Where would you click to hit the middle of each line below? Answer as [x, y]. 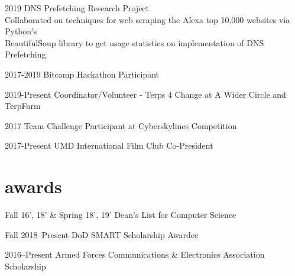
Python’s [21, 31]
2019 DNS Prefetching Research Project [77, 8]
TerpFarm [23, 106]
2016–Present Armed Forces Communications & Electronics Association [135, 254]
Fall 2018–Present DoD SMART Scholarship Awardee [102, 234]
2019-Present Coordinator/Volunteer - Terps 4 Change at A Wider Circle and [145, 94]
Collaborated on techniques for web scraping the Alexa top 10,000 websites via [147, 19]
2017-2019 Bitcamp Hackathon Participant [82, 74]
